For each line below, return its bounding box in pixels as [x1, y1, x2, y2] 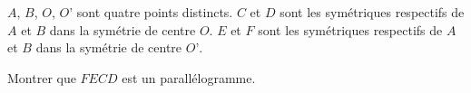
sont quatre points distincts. [76, 3, 233, 21]
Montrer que [7, 68, 76, 87]
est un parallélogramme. [122, 68, 256, 87]
